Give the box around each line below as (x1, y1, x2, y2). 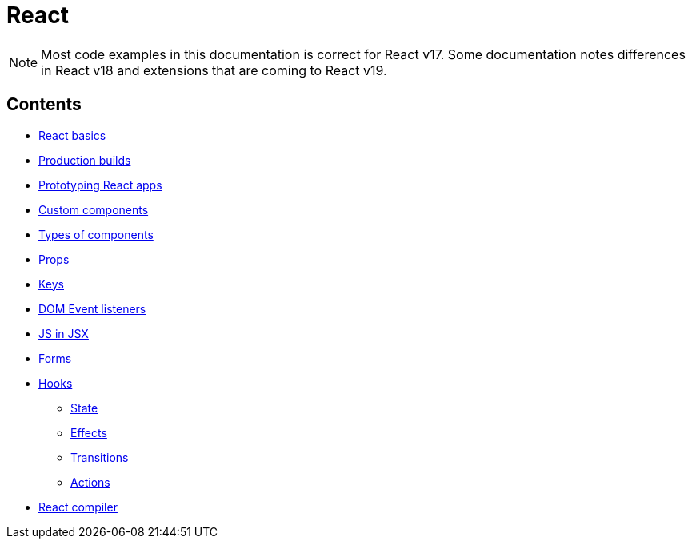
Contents (6, 94, 82, 115)
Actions (70, 475, 110, 489)
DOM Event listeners (38, 301, 146, 316)
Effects (70, 425, 107, 440)
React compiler (38, 499, 118, 514)
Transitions (70, 450, 129, 464)
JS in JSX (38, 326, 89, 340)
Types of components (38, 227, 154, 241)
